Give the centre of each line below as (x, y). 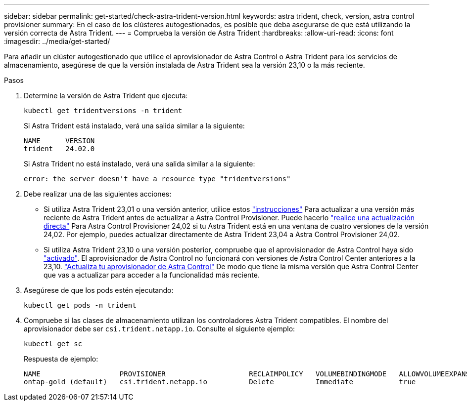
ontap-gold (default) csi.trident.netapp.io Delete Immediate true (220, 382)
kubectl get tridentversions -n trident (103, 111)
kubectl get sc (53, 344)
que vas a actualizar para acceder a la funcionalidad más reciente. (152, 275)
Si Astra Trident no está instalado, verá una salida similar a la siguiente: (140, 164)
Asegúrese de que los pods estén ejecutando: (99, 290)
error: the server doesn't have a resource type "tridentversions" (157, 179)
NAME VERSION (59, 141)
